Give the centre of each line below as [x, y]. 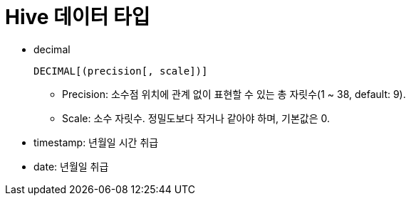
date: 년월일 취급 [71, 166]
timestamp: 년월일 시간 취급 [96, 142]
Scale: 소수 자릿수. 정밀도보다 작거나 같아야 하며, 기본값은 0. [196, 118]
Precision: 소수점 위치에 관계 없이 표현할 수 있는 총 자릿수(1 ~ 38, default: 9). [234, 94]
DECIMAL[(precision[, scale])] [121, 71]
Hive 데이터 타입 [78, 17]
